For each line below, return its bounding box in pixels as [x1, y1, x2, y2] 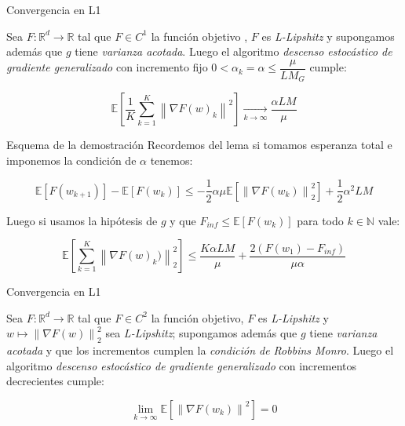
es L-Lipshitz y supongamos [261, 27, 395, 44]
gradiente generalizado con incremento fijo [6, 59, 208, 75]
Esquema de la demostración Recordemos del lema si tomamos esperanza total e [6, 137, 392, 153]
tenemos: [150, 151, 193, 168]
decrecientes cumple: [6, 373, 104, 389]
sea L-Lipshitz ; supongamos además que [105, 325, 297, 341]
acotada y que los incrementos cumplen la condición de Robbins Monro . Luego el [6, 342, 394, 359]
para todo [297, 212, 344, 228]
